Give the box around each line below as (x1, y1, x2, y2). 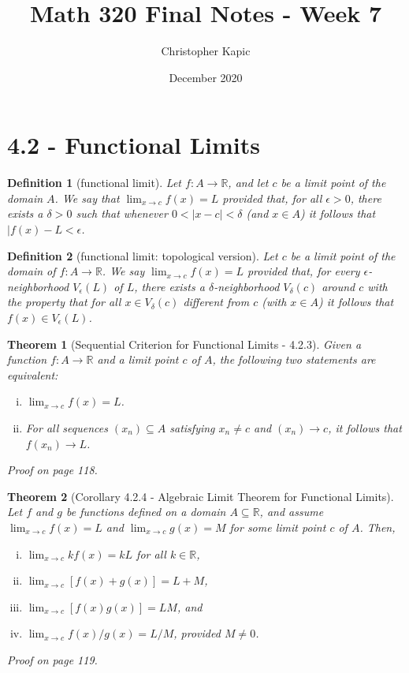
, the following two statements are (212, 351, 376, 368)
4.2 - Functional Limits (7, 129, 261, 161)
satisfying (169, 419, 215, 436)
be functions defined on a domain (65, 503, 226, 520)
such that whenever (76, 205, 168, 222)
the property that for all (7, 294, 121, 310)
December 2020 (169, 69, 243, 85)
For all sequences (25, 419, 108, 436)
